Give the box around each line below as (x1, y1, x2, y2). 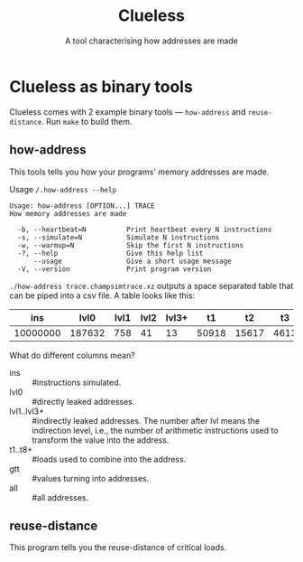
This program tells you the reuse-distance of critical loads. (9, 542, 227, 553)
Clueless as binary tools (9, 76, 194, 97)
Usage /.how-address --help (9, 183, 117, 194)
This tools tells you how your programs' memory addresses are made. (9, 166, 270, 177)
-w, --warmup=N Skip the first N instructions (17, 240, 244, 249)
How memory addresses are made (9, 209, 127, 218)
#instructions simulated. (32, 377, 122, 388)
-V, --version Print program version (17, 264, 212, 274)
